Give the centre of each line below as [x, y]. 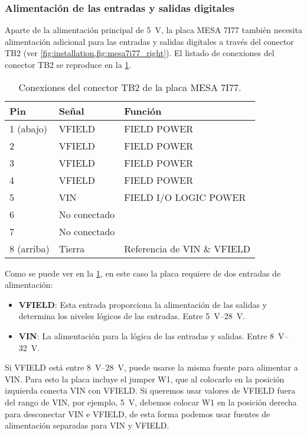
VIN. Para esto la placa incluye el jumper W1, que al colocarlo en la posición [145, 379]
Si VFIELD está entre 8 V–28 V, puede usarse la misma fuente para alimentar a [151, 367]
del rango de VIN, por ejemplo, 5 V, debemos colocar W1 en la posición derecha [151, 402]
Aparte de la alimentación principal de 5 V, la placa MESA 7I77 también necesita [153, 30]
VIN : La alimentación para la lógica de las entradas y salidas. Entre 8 [146, 335]
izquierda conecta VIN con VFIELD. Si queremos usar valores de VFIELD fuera [150, 390]
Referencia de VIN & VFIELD [187, 248]
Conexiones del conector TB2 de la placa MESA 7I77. [130, 87]
